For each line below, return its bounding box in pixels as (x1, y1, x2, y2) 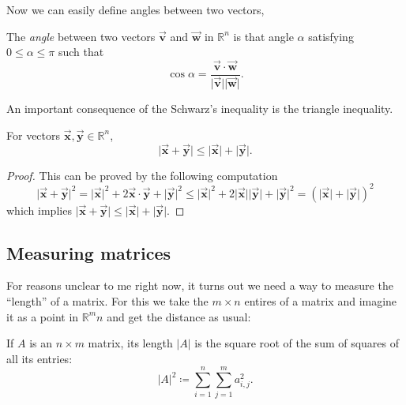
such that (58, 43, 104, 60)
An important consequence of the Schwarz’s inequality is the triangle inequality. (6, 100, 393, 117)
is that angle (233, 28, 294, 44)
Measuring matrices (6, 240, 171, 264)
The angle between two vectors (6, 28, 156, 44)
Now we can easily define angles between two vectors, (6, 2, 265, 17)
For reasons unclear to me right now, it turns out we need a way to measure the (6, 277, 393, 294)
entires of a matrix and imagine (244, 293, 397, 309)
